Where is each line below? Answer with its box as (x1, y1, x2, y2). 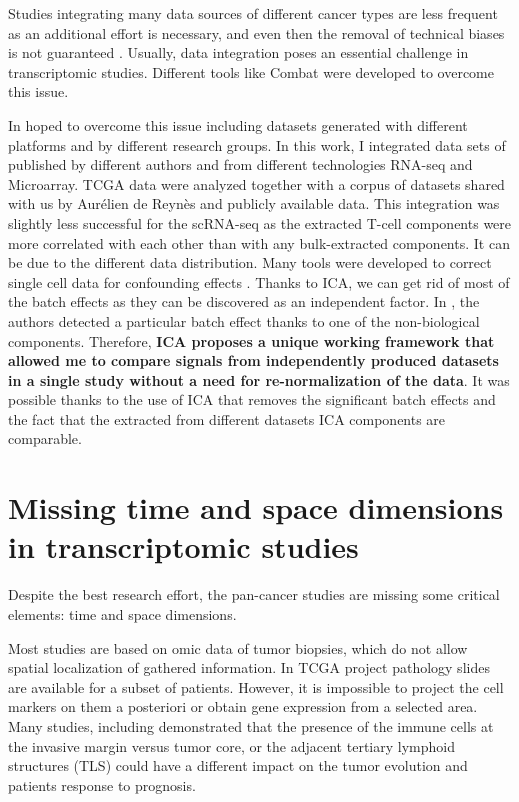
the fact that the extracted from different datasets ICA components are (8, 408, 446, 429)
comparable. (8, 428, 82, 449)
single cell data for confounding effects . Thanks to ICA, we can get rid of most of (8, 271, 510, 292)
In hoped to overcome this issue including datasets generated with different (8, 114, 468, 135)
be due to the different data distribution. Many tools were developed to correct (8, 252, 492, 273)
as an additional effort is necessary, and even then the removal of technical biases (8, 22, 505, 43)
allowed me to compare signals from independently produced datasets (8, 350, 499, 371)
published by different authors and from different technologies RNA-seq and (8, 154, 473, 175)
